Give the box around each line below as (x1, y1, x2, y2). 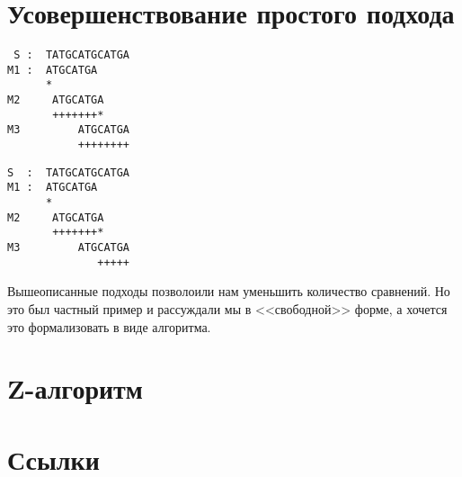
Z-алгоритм (7, 370, 143, 407)
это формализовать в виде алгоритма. (7, 317, 211, 336)
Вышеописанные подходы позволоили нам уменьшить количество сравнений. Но (7, 282, 450, 301)
